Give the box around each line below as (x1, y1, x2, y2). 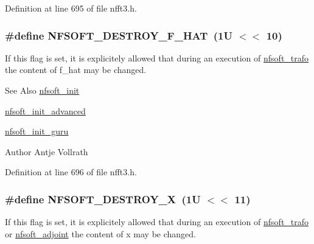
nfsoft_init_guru (5, 125, 69, 138)
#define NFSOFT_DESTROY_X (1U (5, 191, 201, 206)
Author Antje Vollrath (5, 145, 88, 158)
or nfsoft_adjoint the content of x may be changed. (5, 227, 197, 240)
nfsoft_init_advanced (5, 104, 86, 117)
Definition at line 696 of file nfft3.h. (5, 166, 137, 178)
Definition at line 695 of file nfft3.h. (5, 2, 137, 14)
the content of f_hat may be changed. (5, 63, 147, 76)
